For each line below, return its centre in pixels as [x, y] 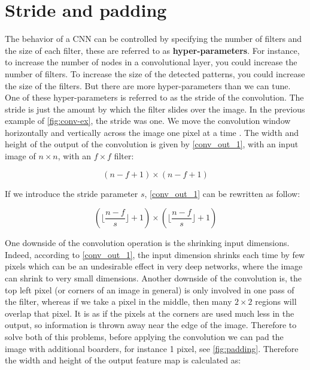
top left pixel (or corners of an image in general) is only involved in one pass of [150, 289]
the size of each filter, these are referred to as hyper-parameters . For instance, [152, 50]
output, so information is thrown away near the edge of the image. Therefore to [151, 325]
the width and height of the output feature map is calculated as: [123, 360]
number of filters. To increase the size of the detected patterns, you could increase [155, 73]
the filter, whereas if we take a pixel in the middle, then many [118, 301]
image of [20, 156]
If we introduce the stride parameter [72, 193]
